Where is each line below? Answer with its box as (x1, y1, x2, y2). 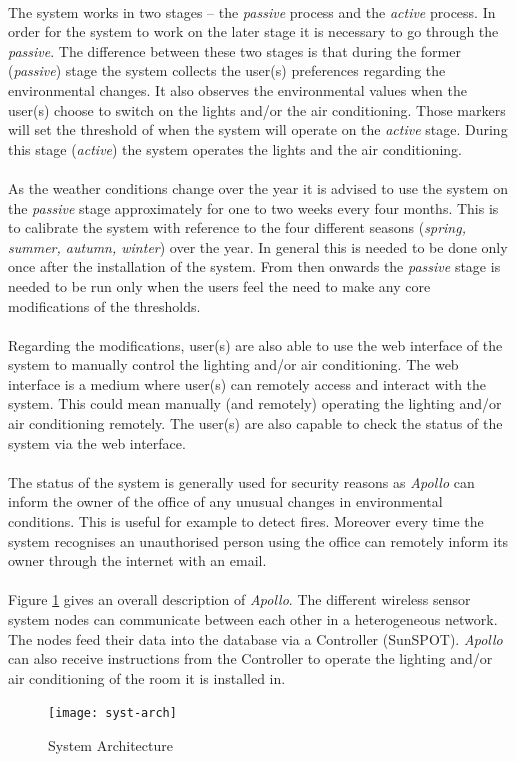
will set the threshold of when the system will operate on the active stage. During (8, 119, 508, 140)
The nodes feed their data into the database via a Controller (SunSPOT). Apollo (8, 628, 503, 649)
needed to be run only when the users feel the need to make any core (8, 275, 431, 296)
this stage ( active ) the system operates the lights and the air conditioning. (8, 138, 463, 159)
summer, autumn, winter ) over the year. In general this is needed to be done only (8, 236, 508, 257)
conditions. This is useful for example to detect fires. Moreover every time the (8, 511, 484, 532)
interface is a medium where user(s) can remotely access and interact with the (8, 373, 487, 394)
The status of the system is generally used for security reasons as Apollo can (8, 471, 475, 492)
